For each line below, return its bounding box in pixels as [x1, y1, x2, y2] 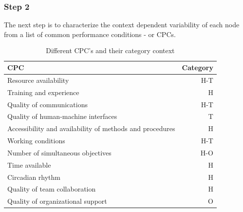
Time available [7, 159, 51, 170]
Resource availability [7, 75, 69, 85]
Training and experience [7, 87, 79, 97]
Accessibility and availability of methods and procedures [7, 123, 175, 134]
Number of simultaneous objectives [7, 147, 112, 157]
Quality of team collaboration [7, 184, 96, 194]
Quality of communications [7, 99, 88, 109]
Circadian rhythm [7, 172, 60, 182]
